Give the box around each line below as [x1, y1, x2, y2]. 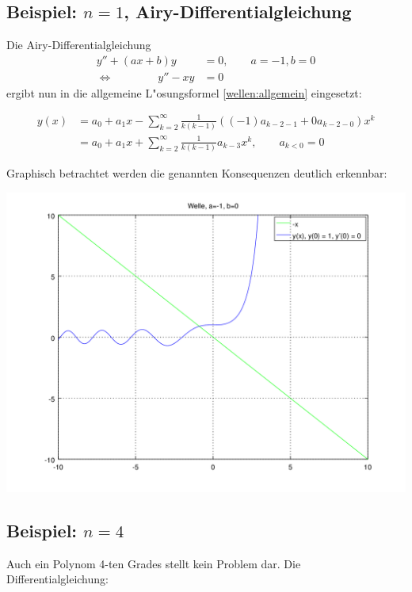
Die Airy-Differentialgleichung [6, 36, 151, 53]
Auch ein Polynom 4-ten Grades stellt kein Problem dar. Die [6, 555, 301, 571]
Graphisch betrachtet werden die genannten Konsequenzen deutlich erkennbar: [6, 165, 387, 181]
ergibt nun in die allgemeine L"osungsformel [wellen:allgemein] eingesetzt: [6, 84, 362, 101]
